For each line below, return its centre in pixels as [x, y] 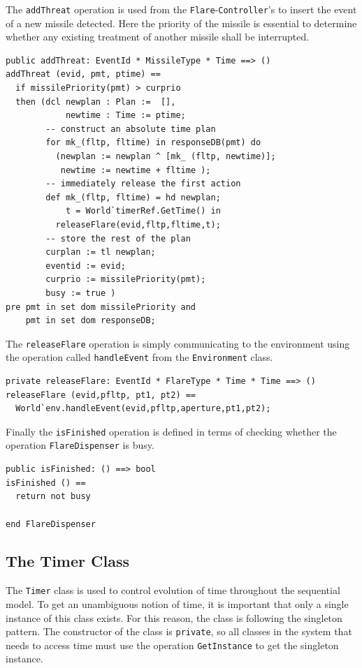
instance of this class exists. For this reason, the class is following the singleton [174, 617]
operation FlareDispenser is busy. [80, 445]
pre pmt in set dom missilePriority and [101, 307]
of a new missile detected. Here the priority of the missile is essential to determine [181, 23]
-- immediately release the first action [143, 184]
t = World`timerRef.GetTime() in [143, 211]
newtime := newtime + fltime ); [136, 170]
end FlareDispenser [51, 524]
